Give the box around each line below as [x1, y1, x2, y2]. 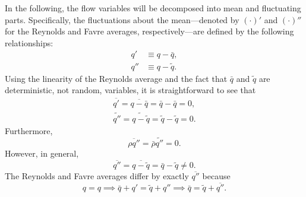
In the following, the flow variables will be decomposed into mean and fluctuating [5, 2, 301, 14]
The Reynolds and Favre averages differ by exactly [5, 170, 189, 182]
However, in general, [5, 147, 79, 160]
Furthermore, [5, 124, 53, 136]
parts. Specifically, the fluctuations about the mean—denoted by [5, 13, 239, 26]
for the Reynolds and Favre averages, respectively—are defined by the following [5, 25, 294, 37]
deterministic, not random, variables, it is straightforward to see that [5, 84, 256, 96]
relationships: [5, 36, 53, 49]
